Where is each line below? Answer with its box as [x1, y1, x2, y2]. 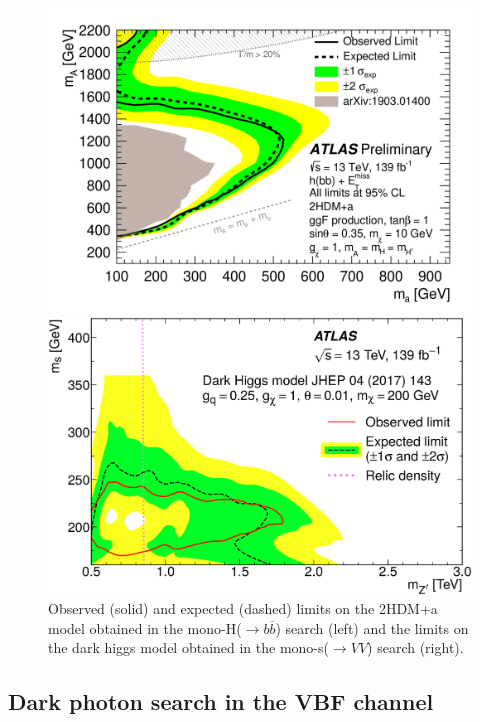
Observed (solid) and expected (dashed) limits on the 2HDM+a [48, 598, 438, 619]
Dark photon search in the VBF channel [8, 686, 434, 717]
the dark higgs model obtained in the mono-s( [48, 637, 329, 658]
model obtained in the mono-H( [48, 617, 242, 638]
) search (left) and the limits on [275, 617, 469, 638]
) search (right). [367, 637, 464, 658]
